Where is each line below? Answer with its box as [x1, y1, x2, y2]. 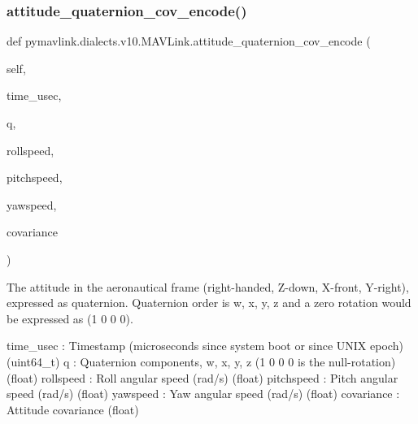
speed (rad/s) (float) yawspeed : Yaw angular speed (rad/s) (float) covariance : [7, 385, 400, 402]
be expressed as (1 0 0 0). [7, 309, 133, 327]
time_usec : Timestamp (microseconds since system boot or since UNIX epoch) [7, 337, 403, 354]
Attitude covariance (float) [7, 400, 139, 418]
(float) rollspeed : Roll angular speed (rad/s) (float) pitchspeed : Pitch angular [7, 369, 398, 386]
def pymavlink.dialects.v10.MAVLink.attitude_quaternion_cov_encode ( [7, 32, 371, 50]
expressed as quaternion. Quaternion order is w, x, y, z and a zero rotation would [7, 294, 411, 311]
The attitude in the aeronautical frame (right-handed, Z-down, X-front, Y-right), [7, 278, 409, 295]
